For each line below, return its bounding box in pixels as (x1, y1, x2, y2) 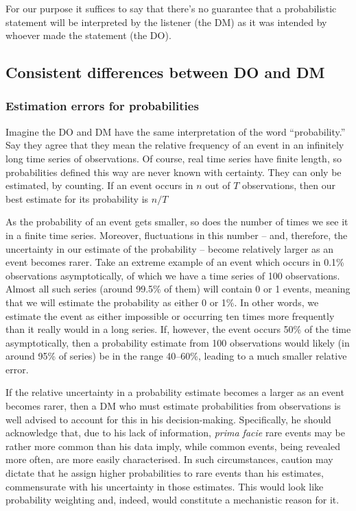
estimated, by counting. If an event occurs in (5, 178, 193, 192)
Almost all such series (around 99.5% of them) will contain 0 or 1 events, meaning (5, 282, 351, 296)
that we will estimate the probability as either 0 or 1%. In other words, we (5, 295, 319, 309)
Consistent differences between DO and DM (5, 62, 325, 83)
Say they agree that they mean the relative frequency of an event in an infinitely (5, 138, 344, 152)
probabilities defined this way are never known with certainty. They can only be (5, 164, 342, 179)
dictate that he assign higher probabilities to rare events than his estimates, (5, 466, 324, 480)
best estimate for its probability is (5, 191, 149, 205)
